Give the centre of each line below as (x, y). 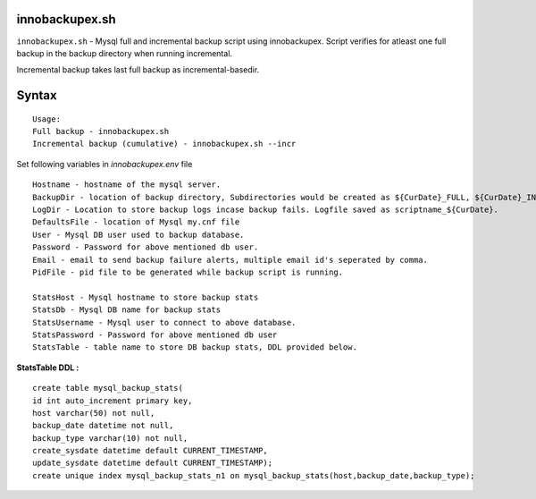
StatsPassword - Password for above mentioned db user (155, 334)
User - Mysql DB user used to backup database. (138, 234)
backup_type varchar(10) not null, (110, 438)
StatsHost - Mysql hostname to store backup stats (146, 297)
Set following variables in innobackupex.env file (105, 164)
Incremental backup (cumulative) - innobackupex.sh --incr (164, 144)
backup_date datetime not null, (103, 426)
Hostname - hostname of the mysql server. (127, 185)
